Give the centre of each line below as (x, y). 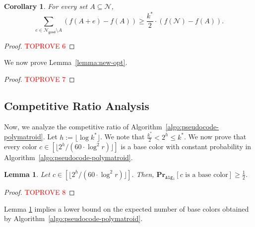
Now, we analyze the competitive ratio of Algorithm (83, 126)
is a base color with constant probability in (186, 146)
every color (21, 146)
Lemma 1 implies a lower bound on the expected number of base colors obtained (127, 208)
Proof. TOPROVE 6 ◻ (39, 45)
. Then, (143, 174)
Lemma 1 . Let (27, 174)
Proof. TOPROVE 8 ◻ (39, 192)
